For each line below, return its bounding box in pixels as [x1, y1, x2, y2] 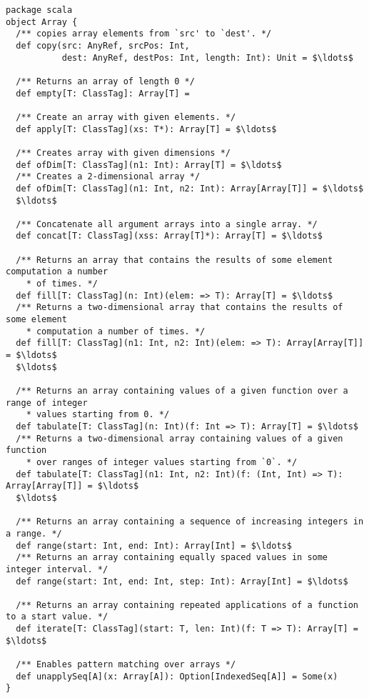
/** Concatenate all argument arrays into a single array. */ [16, 219, 318, 229]
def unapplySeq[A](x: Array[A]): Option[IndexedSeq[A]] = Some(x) [16, 671, 338, 682]
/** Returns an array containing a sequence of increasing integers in [16, 517, 364, 527]
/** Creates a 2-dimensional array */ [16, 171, 201, 182]
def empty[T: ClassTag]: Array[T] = [16, 88, 190, 99]
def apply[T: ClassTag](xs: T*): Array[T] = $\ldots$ [16, 124, 277, 134]
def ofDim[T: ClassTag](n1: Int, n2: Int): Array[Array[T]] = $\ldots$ [16, 183, 364, 194]
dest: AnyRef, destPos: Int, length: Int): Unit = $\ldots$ [61, 52, 353, 63]
